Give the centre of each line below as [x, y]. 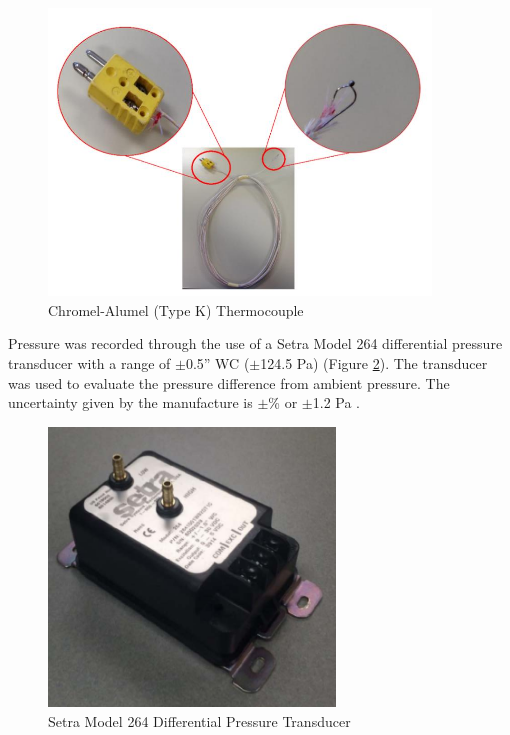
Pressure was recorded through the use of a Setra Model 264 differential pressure [255, 343]
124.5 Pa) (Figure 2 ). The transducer [374, 363]
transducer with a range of [89, 363]
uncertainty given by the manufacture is [130, 402]
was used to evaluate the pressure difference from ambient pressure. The [229, 382]
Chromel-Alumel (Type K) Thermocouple [176, 309]
